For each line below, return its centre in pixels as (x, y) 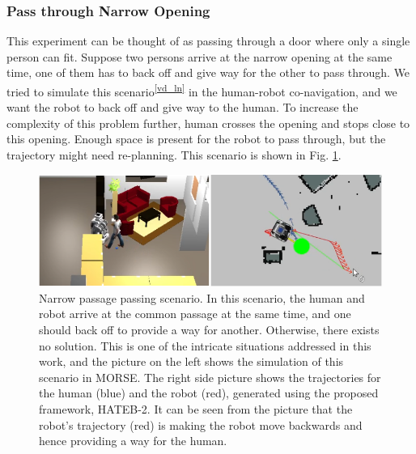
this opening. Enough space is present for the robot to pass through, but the (196, 139)
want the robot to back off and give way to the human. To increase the (183, 107)
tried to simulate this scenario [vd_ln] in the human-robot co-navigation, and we (202, 90)
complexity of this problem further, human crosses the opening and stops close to (208, 123)
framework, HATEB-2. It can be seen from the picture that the (196, 408)
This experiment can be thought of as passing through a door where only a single (208, 41)
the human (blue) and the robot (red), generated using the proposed (209, 393)
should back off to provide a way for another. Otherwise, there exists (209, 330)
